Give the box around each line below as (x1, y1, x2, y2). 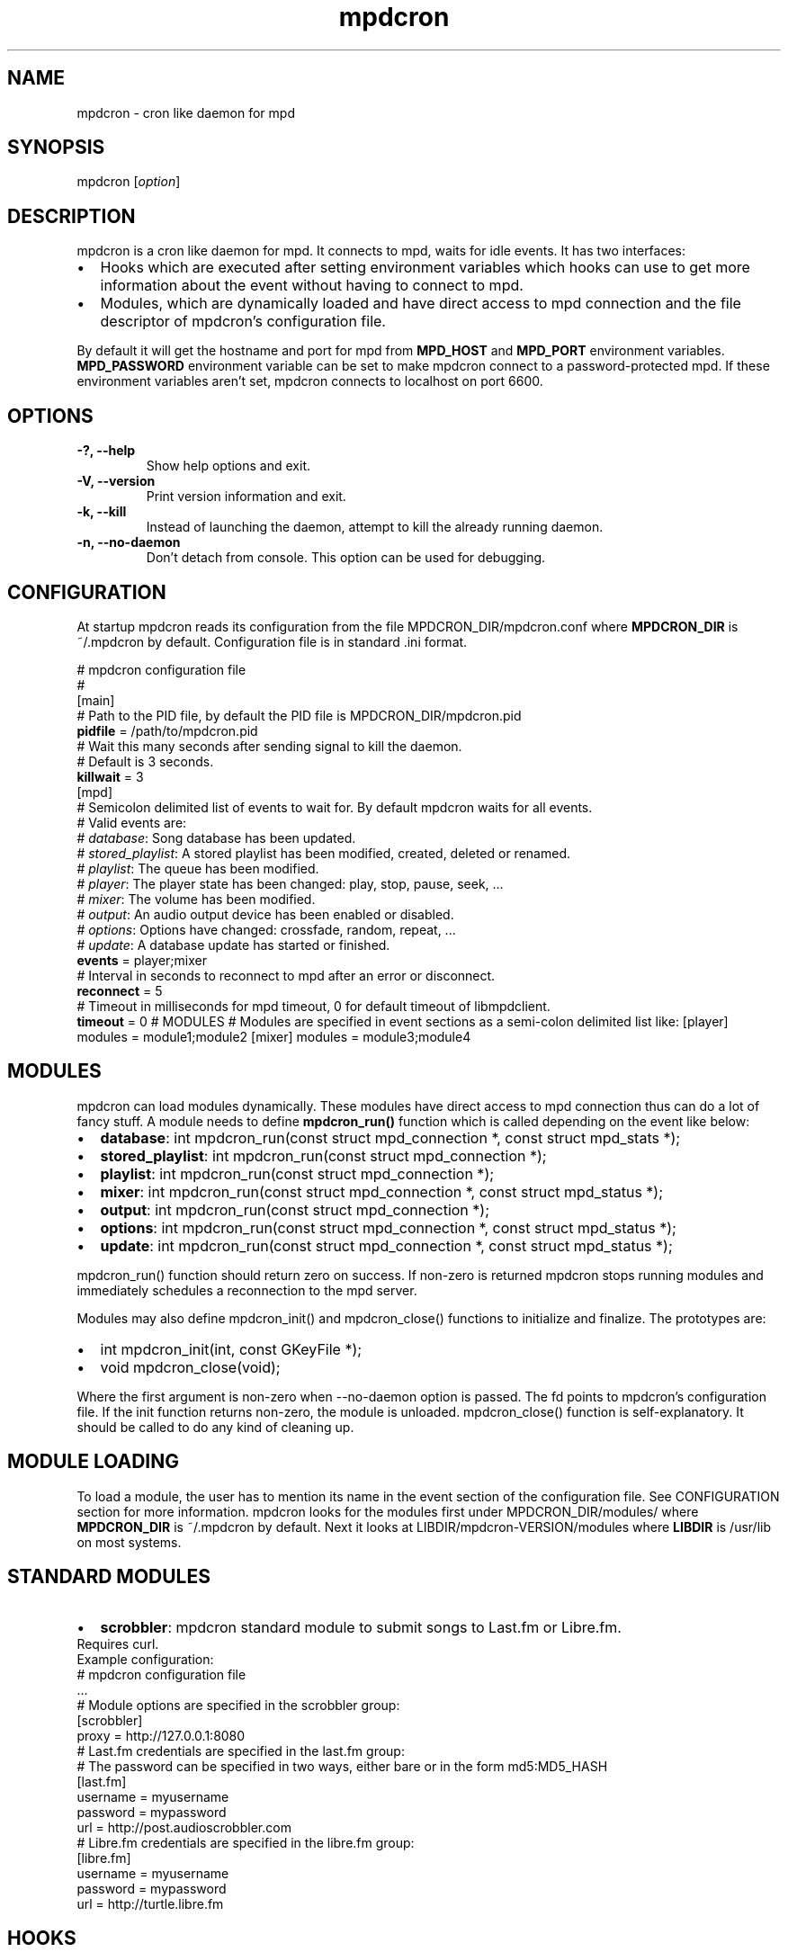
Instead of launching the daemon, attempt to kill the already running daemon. (146, 519, 604, 535)
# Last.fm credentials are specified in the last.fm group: (76, 1742, 405, 1759)
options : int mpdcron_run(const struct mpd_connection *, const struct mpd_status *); (100, 1218, 676, 1237)
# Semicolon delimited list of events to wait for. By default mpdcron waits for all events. (76, 799, 593, 815)
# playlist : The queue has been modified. (76, 860, 319, 876)
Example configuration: (76, 1651, 214, 1667)
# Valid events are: (76, 814, 187, 830)
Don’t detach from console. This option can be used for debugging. (146, 550, 546, 566)
